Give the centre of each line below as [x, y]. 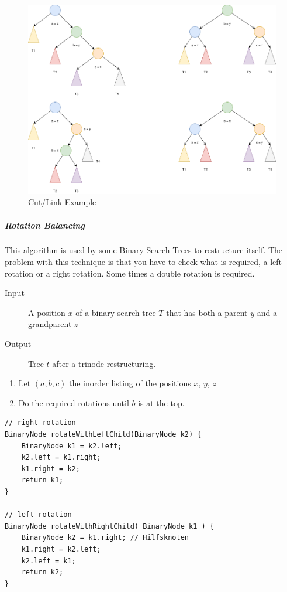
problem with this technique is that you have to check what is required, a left [143, 262]
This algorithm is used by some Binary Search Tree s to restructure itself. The [144, 250]
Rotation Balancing [45, 225]
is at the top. [161, 402]
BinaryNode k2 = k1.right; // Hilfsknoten [105, 538]
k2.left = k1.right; [61, 457]
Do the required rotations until [74, 402]
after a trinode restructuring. [104, 363]
